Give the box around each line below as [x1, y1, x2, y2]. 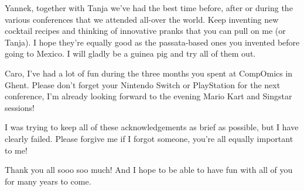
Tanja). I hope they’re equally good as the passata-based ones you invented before [5, 36, 300, 48]
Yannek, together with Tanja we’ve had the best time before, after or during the [5, 2, 293, 13]
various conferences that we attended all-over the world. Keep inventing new [5, 13, 279, 25]
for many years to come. [5, 175, 91, 187]
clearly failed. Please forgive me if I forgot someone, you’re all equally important [5, 132, 293, 144]
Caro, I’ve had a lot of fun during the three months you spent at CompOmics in [5, 67, 293, 79]
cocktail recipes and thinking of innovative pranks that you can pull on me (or [5, 25, 286, 37]
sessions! [5, 101, 35, 113]
